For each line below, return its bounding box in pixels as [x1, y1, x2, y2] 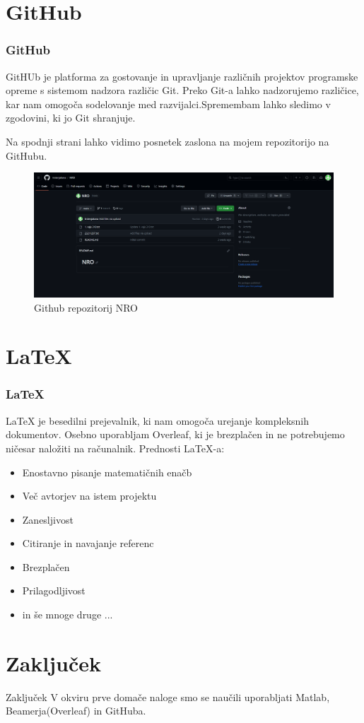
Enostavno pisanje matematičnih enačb [22, 464, 192, 479]
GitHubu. [6, 148, 47, 163]
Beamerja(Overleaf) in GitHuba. [6, 703, 146, 718]
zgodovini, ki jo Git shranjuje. [6, 110, 136, 125]
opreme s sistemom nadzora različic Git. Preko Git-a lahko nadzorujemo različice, [6, 83, 359, 98]
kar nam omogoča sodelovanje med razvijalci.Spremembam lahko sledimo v [6, 96, 331, 111]
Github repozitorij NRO [34, 300, 139, 315]
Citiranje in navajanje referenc [22, 536, 154, 551]
